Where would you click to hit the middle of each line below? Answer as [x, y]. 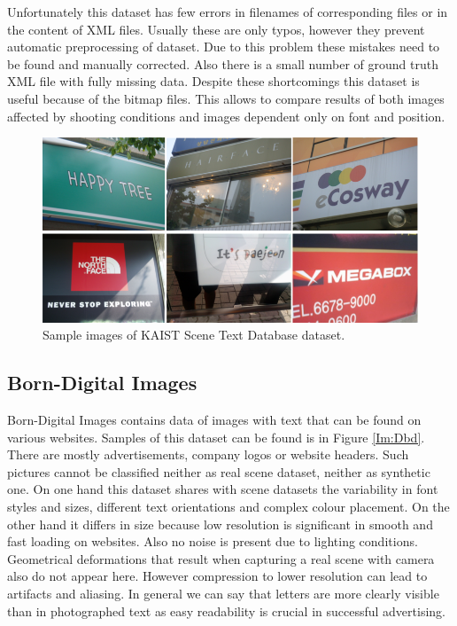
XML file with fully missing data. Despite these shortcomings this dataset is [213, 81]
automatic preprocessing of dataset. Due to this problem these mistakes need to [224, 47]
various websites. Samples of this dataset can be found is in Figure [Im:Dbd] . [216, 437]
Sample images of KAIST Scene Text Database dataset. [194, 335]
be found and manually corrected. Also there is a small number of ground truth [223, 63]
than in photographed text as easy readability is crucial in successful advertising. [226, 610]
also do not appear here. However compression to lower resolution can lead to [217, 576]
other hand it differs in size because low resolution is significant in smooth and [220, 524]
